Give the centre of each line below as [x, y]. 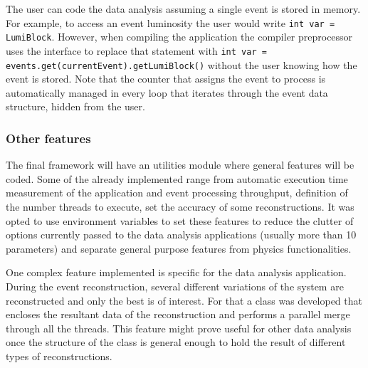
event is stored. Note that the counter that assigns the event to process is [166, 79]
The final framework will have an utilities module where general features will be [180, 165]
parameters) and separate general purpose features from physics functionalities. [179, 248]
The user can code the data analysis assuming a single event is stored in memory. [183, 9]
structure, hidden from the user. [75, 106]
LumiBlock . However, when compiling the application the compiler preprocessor [179, 37]
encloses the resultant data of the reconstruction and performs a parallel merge [178, 314]
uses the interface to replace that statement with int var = [136, 50]
